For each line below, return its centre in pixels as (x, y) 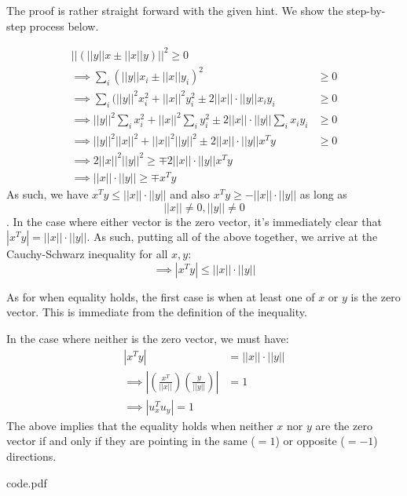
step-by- (366, 10)
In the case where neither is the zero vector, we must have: (148, 339)
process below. (64, 26)
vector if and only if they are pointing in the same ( (131, 441)
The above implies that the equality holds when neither (140, 425)
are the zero (344, 425)
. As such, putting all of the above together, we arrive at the (232, 237)
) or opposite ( (310, 441)
